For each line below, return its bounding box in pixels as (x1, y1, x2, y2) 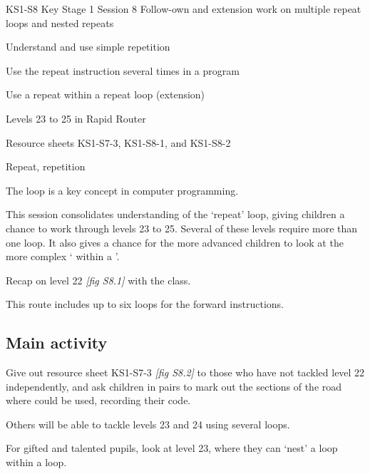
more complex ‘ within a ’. (6, 249, 120, 264)
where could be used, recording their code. (6, 393, 191, 408)
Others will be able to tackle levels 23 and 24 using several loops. (6, 416, 290, 431)
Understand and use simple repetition (6, 39, 170, 54)
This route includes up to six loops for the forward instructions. (6, 297, 284, 311)
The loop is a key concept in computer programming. (6, 182, 239, 197)
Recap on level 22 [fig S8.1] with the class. (6, 272, 191, 287)
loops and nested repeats (6, 15, 114, 30)
